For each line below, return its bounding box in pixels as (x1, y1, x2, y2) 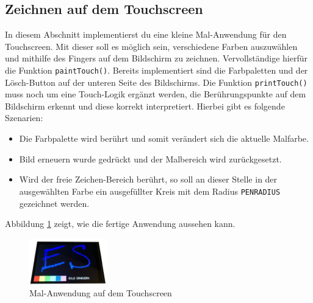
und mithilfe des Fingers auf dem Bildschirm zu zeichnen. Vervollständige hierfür (5, 52, 308, 64)
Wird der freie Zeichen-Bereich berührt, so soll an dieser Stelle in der (19, 173, 278, 186)
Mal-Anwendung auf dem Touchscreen (29, 287, 172, 299)
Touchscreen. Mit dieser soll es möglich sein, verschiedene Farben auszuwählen (5, 40, 298, 52)
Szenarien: (5, 111, 43, 124)
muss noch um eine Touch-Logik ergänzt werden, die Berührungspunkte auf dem (5, 88, 306, 100)
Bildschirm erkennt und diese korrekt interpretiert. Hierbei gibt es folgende (5, 99, 285, 112)
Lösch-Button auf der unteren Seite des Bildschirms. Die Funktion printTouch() (5, 75, 308, 88)
